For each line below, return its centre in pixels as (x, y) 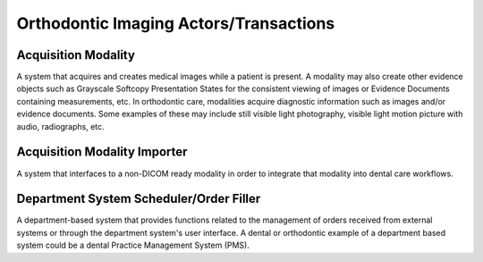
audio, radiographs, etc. (60, 126)
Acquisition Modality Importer (102, 152)
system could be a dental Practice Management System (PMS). (133, 245)
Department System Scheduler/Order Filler (139, 199)
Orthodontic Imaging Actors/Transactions (176, 23)
